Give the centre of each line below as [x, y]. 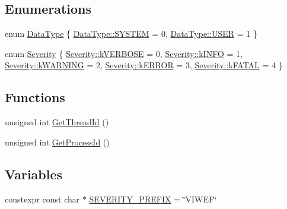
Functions [35, 97]
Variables [34, 174]
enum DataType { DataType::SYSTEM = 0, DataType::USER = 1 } [131, 34]
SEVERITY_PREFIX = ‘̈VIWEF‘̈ [153, 199]
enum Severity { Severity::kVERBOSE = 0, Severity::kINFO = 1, [124, 53]
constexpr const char [42, 199]
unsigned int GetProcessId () [57, 142]
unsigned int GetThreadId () [57, 122]
